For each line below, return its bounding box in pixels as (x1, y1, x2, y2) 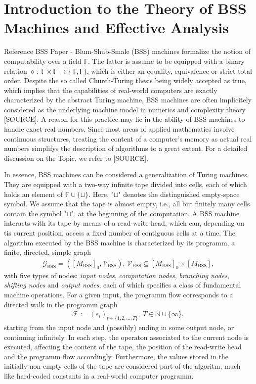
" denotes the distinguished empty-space (118, 189, 240, 199)
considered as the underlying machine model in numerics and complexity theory (4, 104, 246, 114)
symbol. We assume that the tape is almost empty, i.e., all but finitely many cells (4, 198, 250, 209)
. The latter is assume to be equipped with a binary (88, 55, 245, 66)
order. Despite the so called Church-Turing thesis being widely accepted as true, (4, 75, 247, 86)
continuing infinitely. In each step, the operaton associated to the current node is (4, 332, 249, 342)
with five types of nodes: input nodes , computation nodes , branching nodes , (4, 270, 229, 280)
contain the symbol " (4, 208, 67, 218)
